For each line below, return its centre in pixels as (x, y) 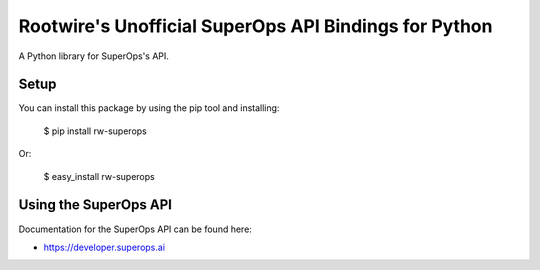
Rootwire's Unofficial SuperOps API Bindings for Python (255, 26)
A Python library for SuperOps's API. (94, 56)
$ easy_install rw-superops (99, 176)
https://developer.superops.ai (104, 247)
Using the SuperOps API (95, 205)
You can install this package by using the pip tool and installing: (149, 108)
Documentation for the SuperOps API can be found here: (135, 229)
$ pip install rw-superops (95, 131)
